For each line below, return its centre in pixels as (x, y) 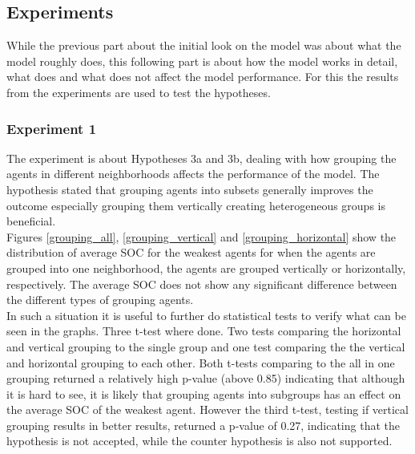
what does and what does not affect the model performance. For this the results (203, 77)
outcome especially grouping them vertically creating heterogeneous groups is (196, 205)
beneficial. (31, 221)
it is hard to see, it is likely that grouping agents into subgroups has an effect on (204, 393)
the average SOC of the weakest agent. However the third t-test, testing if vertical (207, 409)
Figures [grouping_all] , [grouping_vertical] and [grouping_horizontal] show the (201, 236)
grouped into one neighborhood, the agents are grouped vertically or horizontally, (206, 268)
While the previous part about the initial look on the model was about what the (204, 45)
